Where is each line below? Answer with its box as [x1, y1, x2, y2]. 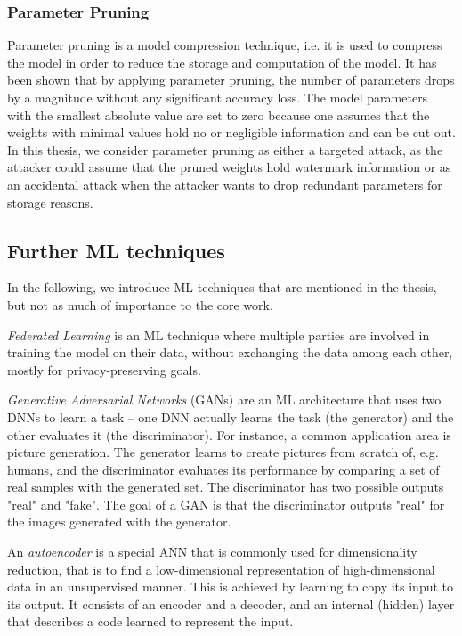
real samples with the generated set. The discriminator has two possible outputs [7, 477, 444, 496]
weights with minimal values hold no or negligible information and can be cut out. [7, 123, 456, 142]
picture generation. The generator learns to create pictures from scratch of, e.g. [7, 443, 439, 461]
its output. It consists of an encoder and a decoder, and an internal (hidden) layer [7, 594, 455, 613]
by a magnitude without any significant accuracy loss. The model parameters [7, 88, 428, 106]
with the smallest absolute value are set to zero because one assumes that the [7, 105, 430, 124]
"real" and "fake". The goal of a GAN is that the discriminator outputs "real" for [7, 494, 445, 513]
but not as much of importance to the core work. [7, 295, 273, 314]
